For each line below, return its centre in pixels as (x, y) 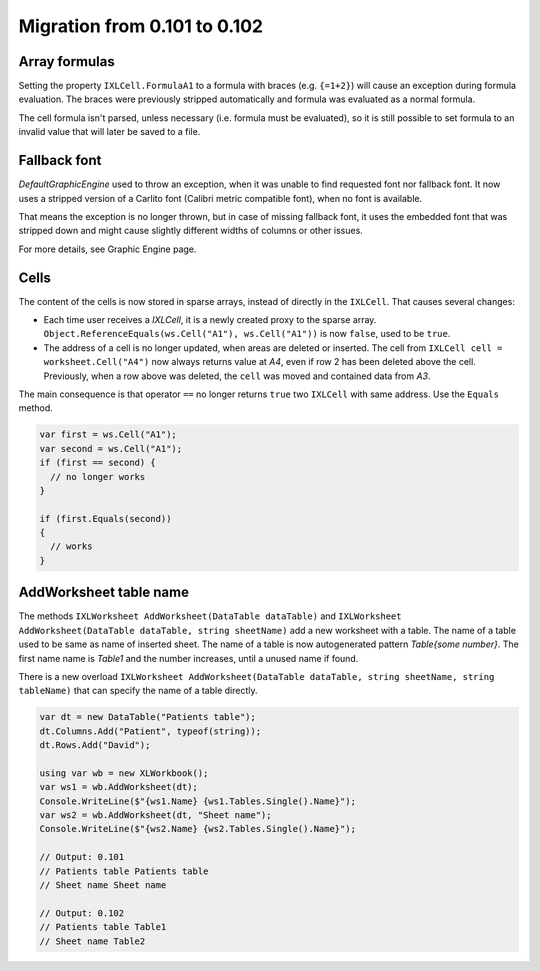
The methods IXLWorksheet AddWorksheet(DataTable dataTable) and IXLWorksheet (210, 616)
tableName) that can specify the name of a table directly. (138, 691)
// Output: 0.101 (82, 857)
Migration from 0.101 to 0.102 (141, 26)
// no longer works (98, 476)
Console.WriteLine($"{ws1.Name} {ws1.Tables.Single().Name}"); (198, 801)
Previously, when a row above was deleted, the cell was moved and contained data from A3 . (237, 376)
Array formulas (66, 61)
